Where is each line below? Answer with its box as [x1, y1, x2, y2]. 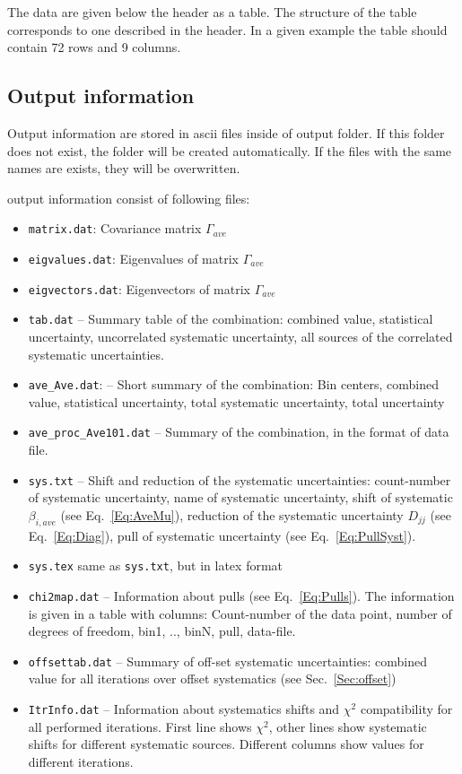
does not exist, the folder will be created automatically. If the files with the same [7, 141, 452, 160]
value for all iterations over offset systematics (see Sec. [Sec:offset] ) [28, 669, 397, 688]
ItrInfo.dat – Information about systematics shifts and [28, 700, 340, 718]
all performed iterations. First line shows [28, 717, 252, 735]
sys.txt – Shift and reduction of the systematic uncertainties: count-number [28, 470, 451, 489]
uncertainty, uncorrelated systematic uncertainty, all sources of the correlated [28, 326, 453, 345]
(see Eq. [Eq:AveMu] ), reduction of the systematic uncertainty [60, 505, 404, 524]
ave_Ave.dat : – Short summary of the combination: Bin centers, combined [28, 375, 440, 394]
